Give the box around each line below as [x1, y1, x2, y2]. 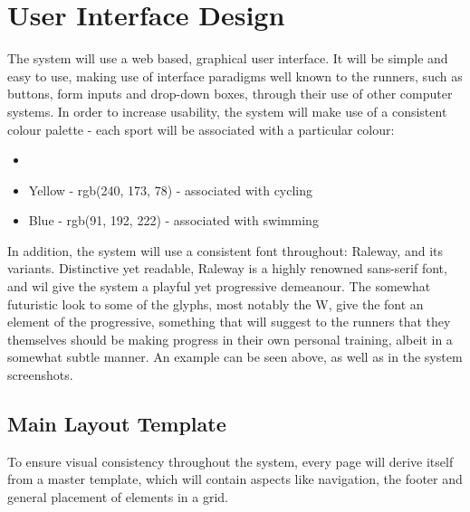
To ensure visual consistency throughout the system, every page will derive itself [7, 451, 454, 470]
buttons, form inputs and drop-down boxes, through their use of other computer [7, 84, 453, 103]
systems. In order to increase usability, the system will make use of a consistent [7, 101, 447, 120]
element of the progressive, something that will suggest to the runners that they [7, 312, 451, 331]
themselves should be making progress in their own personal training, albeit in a [7, 329, 453, 348]
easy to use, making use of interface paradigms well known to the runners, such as [7, 66, 463, 85]
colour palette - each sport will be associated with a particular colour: [7, 119, 395, 138]
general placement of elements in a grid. [7, 488, 228, 507]
